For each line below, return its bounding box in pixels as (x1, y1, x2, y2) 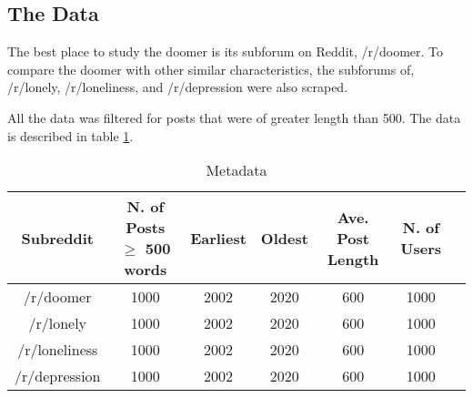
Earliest (190, 227, 247, 249)
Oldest (260, 227, 308, 249)
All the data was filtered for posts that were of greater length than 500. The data (7, 107, 461, 127)
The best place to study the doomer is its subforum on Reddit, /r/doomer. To (7, 42, 444, 61)
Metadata (206, 159, 267, 181)
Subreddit (21, 227, 94, 249)
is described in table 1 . (7, 126, 134, 145)
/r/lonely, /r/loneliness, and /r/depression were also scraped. (7, 77, 348, 97)
